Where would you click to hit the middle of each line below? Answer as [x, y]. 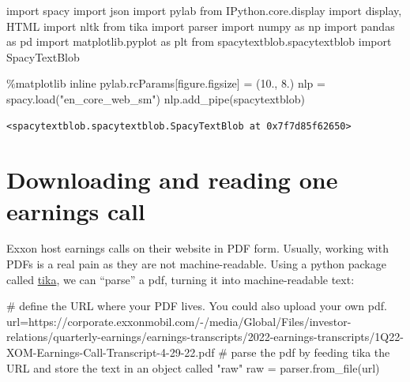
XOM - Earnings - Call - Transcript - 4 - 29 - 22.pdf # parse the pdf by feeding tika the [198, 352]
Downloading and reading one [172, 180]
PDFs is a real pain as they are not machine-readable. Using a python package [196, 264]
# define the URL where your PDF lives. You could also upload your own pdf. [197, 306]
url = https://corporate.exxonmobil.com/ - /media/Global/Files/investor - [179, 321]
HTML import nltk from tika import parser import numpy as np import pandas [201, 26]
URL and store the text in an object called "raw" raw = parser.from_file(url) [193, 367]
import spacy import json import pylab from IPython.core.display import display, [204, 10]
